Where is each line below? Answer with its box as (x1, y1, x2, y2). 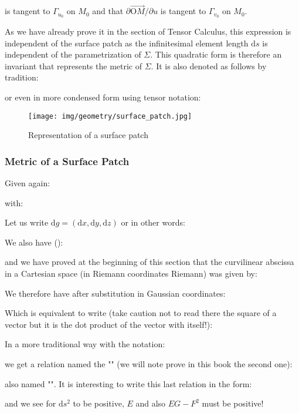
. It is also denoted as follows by (151, 59, 267, 72)
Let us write (5, 216, 49, 229)
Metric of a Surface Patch (5, 153, 130, 168)
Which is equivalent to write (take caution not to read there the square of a (5, 307, 277, 319)
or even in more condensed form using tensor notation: (5, 91, 201, 103)
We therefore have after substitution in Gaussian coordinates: (5, 287, 226, 299)
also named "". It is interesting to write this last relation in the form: (5, 377, 252, 390)
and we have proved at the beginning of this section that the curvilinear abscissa (5, 256, 294, 268)
